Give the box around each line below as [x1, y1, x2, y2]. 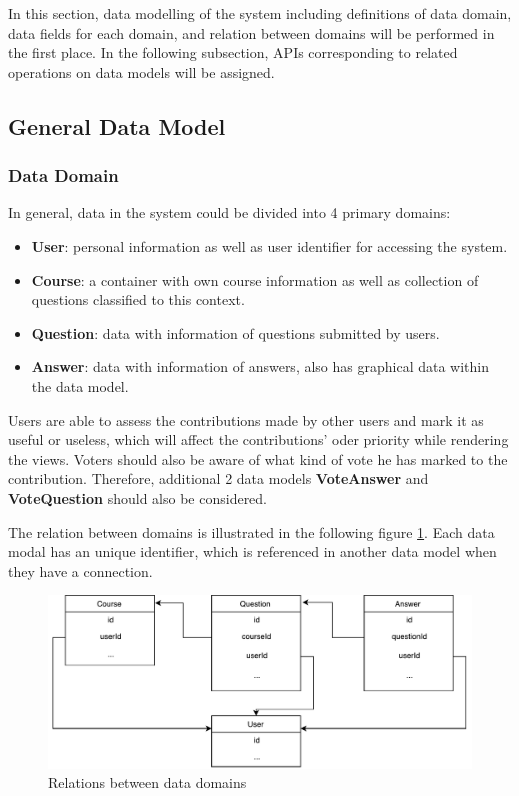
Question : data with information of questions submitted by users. [31, 322, 440, 343]
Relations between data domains [48, 772, 247, 793]
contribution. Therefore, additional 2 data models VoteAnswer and [8, 468, 429, 489]
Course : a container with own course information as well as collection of [31, 269, 479, 290]
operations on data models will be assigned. [8, 61, 275, 82]
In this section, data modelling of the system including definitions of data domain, [8, 3, 512, 23]
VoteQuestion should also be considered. [8, 487, 268, 508]
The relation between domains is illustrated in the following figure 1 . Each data [8, 521, 495, 542]
